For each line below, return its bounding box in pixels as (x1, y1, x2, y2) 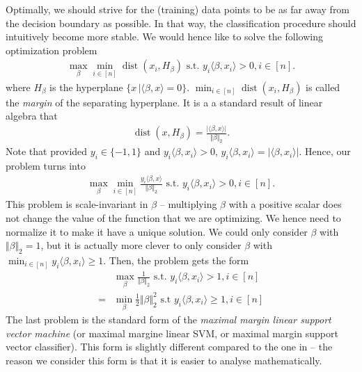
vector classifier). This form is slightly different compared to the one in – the (6, 339, 333, 354)
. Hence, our (299, 144, 351, 159)
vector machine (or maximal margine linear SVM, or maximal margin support (6, 325, 338, 340)
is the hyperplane (49, 79, 123, 94)
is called (306, 79, 340, 94)
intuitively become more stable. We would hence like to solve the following (6, 29, 323, 44)
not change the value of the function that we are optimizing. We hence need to (6, 211, 341, 225)
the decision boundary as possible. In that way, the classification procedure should (6, 15, 356, 30)
